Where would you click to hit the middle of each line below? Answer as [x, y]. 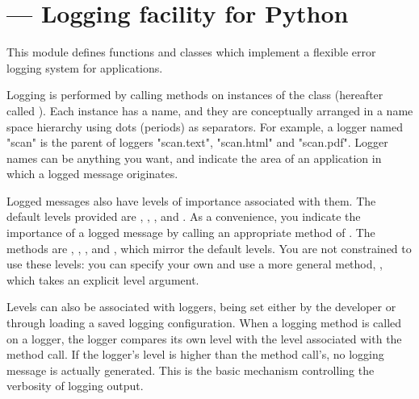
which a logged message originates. [92, 174]
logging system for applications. [85, 67]
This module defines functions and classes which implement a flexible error [191, 52]
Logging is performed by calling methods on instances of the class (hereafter [195, 95]
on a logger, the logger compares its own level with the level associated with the [204, 338]
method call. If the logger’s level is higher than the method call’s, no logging [195, 354]
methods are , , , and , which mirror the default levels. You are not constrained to [209, 248]
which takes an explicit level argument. [103, 279]
